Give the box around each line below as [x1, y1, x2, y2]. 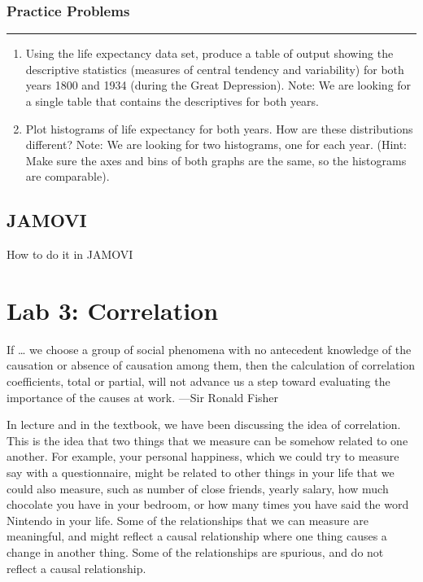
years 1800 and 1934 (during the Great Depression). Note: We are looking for [25, 77, 412, 94]
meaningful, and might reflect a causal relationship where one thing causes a [7, 527, 387, 545]
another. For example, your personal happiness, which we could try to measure [7, 448, 399, 465]
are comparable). [25, 168, 110, 185]
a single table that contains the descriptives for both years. [25, 93, 320, 109]
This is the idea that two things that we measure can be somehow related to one [7, 431, 408, 449]
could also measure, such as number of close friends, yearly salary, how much [7, 479, 389, 497]
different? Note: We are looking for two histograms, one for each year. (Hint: [25, 136, 407, 153]
